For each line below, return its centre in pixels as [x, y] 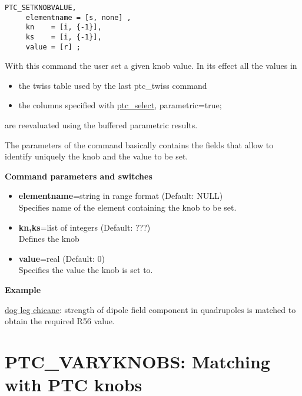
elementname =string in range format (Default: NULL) [121, 196]
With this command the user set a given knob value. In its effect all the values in [151, 66]
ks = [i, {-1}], [64, 37]
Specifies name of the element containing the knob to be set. [127, 207]
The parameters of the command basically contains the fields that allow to [139, 144]
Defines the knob [49, 239]
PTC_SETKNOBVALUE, [41, 8]
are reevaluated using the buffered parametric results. [101, 125]
